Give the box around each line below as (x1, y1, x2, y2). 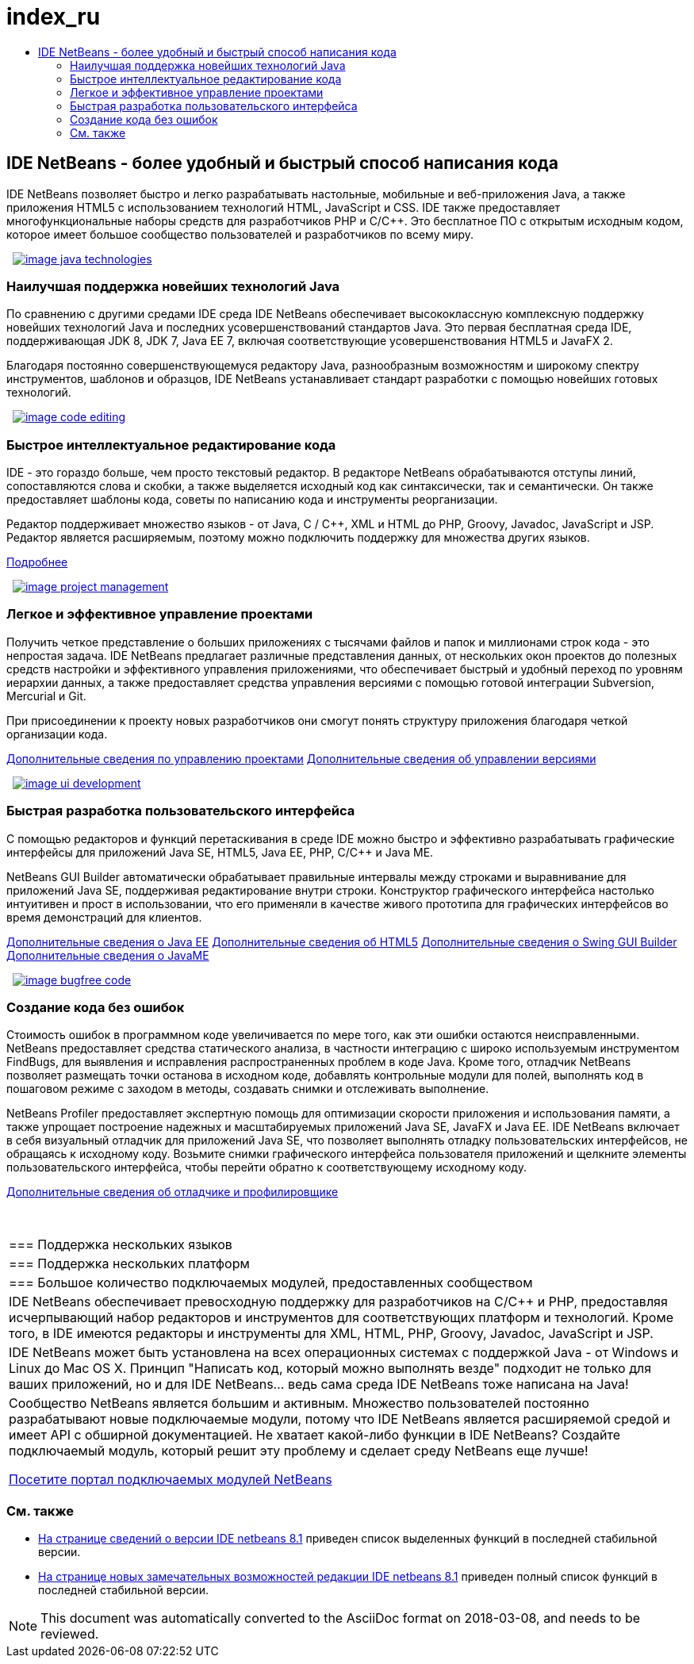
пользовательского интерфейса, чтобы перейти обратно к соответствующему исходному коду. (6, 1160, 527, 1175)
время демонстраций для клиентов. (6, 910, 202, 924)
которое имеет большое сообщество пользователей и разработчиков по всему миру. (6, 227, 474, 241)
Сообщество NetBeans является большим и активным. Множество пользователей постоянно (9, 1395, 589, 1412)
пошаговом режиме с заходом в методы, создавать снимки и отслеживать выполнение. (6, 1082, 489, 1096)
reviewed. (40, 1626, 99, 1643)
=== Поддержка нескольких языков (9, 1236, 232, 1253)
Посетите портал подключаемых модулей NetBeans (9, 1471, 332, 1488)
